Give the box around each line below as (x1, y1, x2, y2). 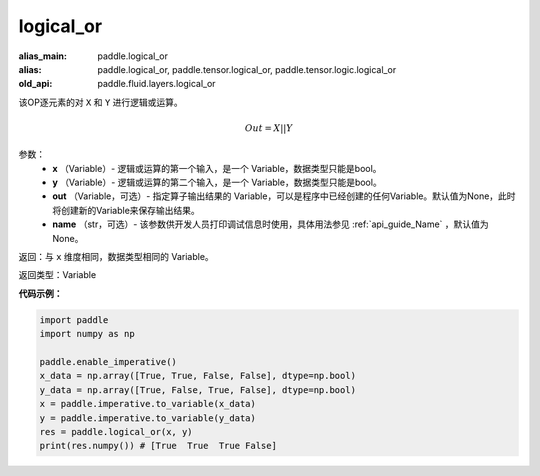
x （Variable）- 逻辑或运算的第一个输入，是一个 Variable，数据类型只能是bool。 (52, 162, 382, 174)
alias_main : (18, 50, 67, 62)
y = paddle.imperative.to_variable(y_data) (39, 412, 257, 424)
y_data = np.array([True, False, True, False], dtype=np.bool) (39, 384, 357, 395)
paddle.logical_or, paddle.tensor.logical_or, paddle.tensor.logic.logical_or (97, 63, 397, 75)
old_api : (18, 78, 53, 90)
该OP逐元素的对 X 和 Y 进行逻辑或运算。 (18, 96, 184, 108)
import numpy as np (39, 328, 135, 340)
